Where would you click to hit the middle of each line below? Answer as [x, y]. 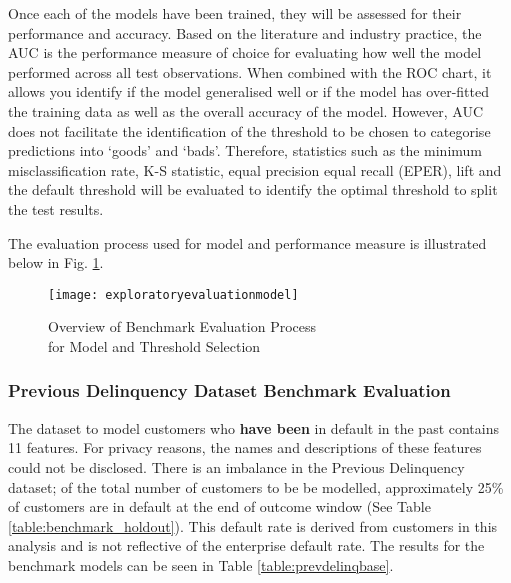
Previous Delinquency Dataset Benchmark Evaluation [229, 390]
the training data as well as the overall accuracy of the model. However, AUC [246, 110]
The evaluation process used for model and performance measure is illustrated [247, 242]
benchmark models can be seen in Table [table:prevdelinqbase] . [201, 564]
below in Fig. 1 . [56, 262]
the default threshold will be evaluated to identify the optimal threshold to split [253, 189]
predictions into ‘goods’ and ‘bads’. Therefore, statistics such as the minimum [245, 150]
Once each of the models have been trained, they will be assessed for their [235, 13]
